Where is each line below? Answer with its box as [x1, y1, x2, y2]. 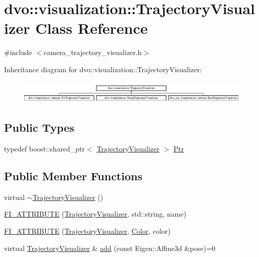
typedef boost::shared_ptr [4, 143, 85, 154]
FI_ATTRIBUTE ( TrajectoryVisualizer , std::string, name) [4, 209, 186, 219]
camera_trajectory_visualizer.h [43, 47, 142, 58]
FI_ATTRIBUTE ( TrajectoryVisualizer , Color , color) [4, 226, 171, 236]
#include [4, 47, 32, 58]
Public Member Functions [4, 168, 142, 184]
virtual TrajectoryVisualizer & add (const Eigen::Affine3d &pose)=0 [4, 242, 216, 253]
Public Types [4, 120, 75, 135]
